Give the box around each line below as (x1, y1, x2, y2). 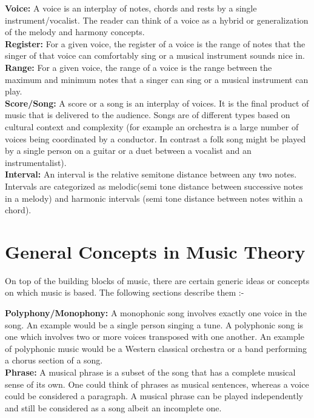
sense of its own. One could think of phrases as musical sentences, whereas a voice (5, 377, 309, 390)
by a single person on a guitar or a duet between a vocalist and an (5, 144, 252, 157)
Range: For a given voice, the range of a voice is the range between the (5, 61, 272, 73)
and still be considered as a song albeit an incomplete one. (5, 401, 222, 414)
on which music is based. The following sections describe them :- (5, 286, 244, 299)
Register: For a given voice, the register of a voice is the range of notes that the (5, 37, 306, 50)
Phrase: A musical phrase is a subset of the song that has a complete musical (5, 365, 296, 378)
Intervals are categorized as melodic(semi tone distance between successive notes (5, 179, 303, 192)
